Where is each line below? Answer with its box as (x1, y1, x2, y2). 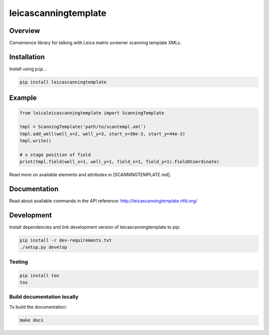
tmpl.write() (19, 138, 52, 144)
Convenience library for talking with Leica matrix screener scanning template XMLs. (9, 40, 181, 46)
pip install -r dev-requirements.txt (19, 238, 112, 243)
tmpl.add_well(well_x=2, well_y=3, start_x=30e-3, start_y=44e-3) (19, 131, 185, 137)
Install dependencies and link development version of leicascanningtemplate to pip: (9, 224, 181, 230)
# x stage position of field (19, 152, 91, 157)
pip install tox (19, 273, 60, 278)
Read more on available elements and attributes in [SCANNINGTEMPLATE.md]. (9, 172, 171, 178)
